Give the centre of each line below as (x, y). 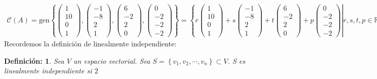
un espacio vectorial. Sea (112, 60)
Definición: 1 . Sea (34, 60)
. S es (236, 60)
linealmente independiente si (48, 71)
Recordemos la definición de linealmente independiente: (90, 43)
